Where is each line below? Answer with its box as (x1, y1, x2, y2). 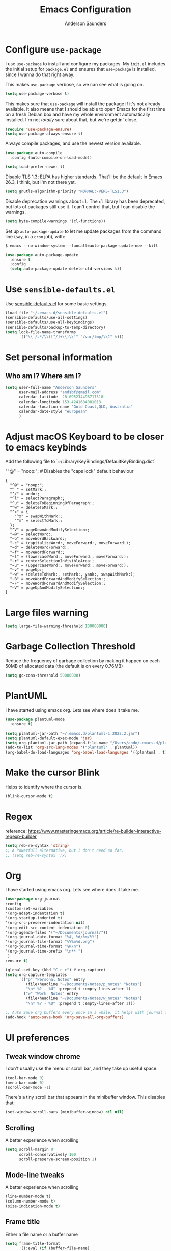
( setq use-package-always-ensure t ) (5, 131, 83, 136)
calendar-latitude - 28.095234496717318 (18, 394, 103, 400)
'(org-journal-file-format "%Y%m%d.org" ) (5, 939, 95, 944)
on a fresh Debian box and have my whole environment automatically (5, 111, 150, 117)
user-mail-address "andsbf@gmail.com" (18, 390, 101, 395)
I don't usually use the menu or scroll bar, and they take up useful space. (5, 1065, 158, 1072)
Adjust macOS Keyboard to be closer (5, 431, 164, 442)
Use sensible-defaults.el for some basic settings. (5, 301, 108, 307)
